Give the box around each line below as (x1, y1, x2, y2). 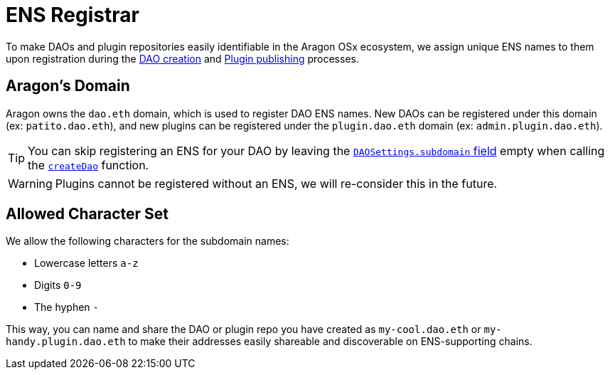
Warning (8, 176, 53, 191)
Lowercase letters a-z (34, 257, 139, 270)
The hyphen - (34, 301, 100, 314)
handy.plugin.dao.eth (6, 336, 126, 348)
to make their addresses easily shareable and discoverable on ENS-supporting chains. (128, 335, 533, 348)
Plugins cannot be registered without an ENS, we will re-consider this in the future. (55, 176, 498, 191)
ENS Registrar (6, 3, 139, 27)
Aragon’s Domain (6, 77, 130, 95)
